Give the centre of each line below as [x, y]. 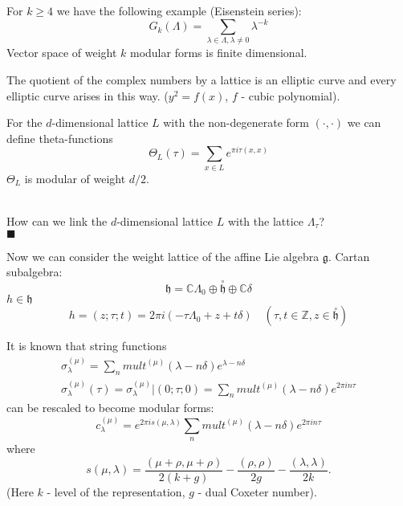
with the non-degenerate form [236, 122]
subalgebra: [35, 272]
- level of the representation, [116, 491]
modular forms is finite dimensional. [218, 53]
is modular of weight [75, 178]
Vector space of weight [62, 53]
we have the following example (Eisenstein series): [179, 10]
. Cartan [349, 256]
